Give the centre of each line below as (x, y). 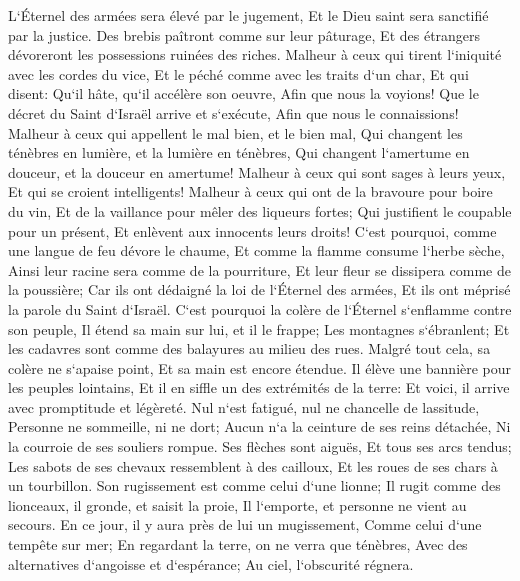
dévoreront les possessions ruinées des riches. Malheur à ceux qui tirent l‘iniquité (255, 54)
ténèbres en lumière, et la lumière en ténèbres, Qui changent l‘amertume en (239, 152)
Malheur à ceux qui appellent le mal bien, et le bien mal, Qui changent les (235, 132)
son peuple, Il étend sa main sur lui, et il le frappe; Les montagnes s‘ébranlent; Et (259, 328)
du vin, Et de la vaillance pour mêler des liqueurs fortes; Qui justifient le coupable (260, 210)
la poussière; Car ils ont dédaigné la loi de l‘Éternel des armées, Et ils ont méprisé (259, 289)
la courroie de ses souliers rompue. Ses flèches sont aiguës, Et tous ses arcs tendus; (260, 446)
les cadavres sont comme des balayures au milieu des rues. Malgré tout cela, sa (249, 348)
